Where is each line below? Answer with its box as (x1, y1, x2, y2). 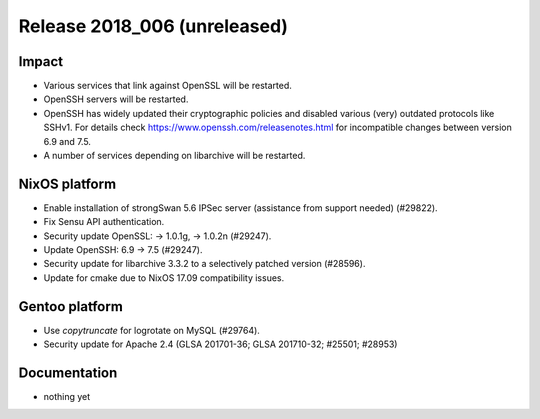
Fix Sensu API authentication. (43, 216, 165, 228)
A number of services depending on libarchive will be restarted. (43, 150, 306, 162)
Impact (18, 53, 64, 70)
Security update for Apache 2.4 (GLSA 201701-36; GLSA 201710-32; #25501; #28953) (43, 338, 398, 350)
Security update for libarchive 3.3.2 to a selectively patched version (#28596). (43, 258, 366, 270)
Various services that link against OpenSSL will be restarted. (43, 80, 292, 92)
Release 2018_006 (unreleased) (18, 15, 289, 37)
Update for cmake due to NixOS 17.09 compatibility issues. (43, 271, 285, 284)
